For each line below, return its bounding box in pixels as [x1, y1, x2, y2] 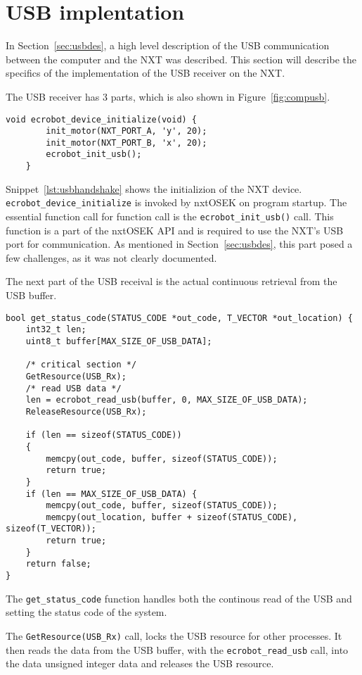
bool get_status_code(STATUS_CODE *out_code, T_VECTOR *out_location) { [6, 313, 353, 323]
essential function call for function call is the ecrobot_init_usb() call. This [6, 209, 334, 224]
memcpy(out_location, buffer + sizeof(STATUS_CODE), [46, 512, 298, 522]
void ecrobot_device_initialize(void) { [6, 114, 198, 125]
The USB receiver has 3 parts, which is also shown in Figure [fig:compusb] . [6, 89, 330, 103]
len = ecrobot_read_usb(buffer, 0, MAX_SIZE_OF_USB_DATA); [25, 395, 308, 405]
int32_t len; [25, 324, 86, 335]
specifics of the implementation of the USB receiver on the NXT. [6, 65, 285, 80]
